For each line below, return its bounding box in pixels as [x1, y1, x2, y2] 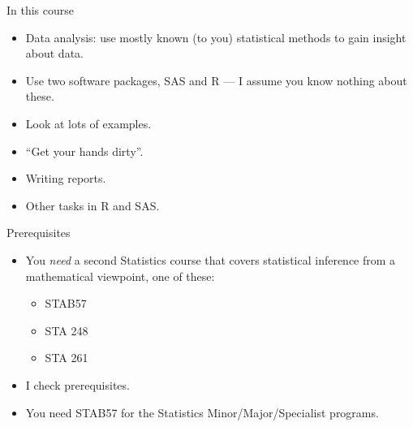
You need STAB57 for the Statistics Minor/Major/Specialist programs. [25, 403, 379, 421]
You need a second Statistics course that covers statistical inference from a [25, 251, 396, 268]
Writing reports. [25, 170, 106, 187]
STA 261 [45, 349, 88, 366]
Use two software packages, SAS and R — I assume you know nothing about [25, 71, 407, 88]
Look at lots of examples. [25, 114, 152, 132]
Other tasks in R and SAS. [25, 196, 160, 213]
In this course [6, 2, 75, 18]
